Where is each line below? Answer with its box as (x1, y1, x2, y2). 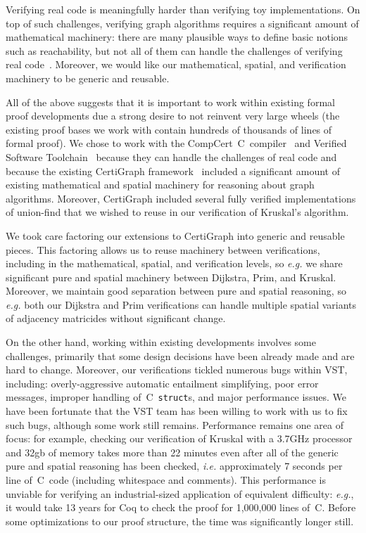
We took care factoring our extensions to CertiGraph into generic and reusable (6, 228, 345, 243)
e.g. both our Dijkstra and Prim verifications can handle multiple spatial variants (6, 297, 357, 312)
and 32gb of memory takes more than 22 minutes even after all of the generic (6, 444, 339, 459)
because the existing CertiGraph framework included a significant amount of (6, 163, 340, 178)
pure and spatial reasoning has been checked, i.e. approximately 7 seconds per (6, 458, 343, 473)
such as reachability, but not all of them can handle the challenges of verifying (6, 43, 343, 58)
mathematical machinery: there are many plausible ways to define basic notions (6, 30, 348, 44)
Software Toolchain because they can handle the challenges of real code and (6, 149, 337, 164)
